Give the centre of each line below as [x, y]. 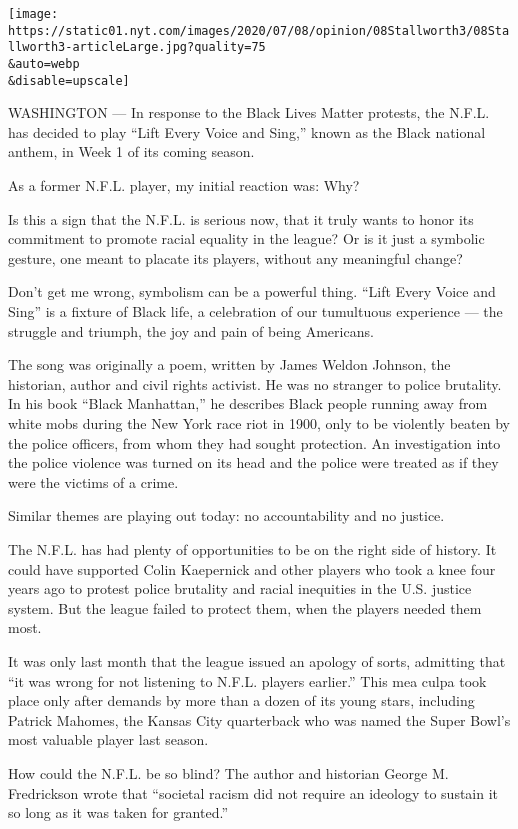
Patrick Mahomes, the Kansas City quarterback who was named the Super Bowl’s [259, 719]
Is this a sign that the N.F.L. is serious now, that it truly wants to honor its [241, 218]
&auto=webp [44, 63]
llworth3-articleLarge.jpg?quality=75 [137, 47]
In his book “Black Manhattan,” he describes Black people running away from [248, 403]
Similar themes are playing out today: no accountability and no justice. [226, 515]
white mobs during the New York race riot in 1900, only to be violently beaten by [259, 423]
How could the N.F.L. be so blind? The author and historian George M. [228, 772]
